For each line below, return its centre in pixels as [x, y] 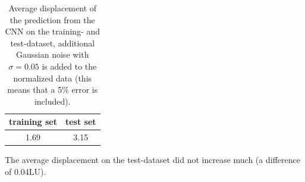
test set [81, 122]
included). [52, 101]
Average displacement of [53, 8]
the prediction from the [52, 19]
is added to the [69, 66]
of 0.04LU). [26, 171]
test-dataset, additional [53, 43]
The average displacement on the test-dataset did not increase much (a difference [152, 160]
